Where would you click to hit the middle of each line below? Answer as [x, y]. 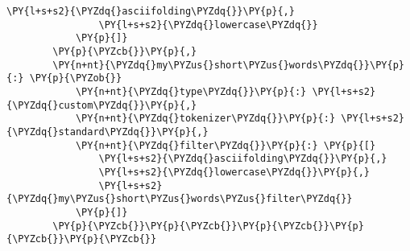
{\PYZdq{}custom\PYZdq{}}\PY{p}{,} [102, 105]
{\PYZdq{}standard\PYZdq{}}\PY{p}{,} [108, 132]
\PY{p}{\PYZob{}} [76, 78]
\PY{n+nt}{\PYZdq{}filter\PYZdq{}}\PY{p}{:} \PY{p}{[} [226, 145]
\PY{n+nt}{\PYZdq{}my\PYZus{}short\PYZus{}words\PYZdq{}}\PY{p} [228, 65]
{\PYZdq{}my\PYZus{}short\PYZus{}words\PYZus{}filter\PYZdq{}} [180, 199]
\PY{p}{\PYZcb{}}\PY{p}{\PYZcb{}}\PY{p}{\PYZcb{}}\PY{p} [208, 226]
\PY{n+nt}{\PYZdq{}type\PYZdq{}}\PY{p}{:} [191, 91]
